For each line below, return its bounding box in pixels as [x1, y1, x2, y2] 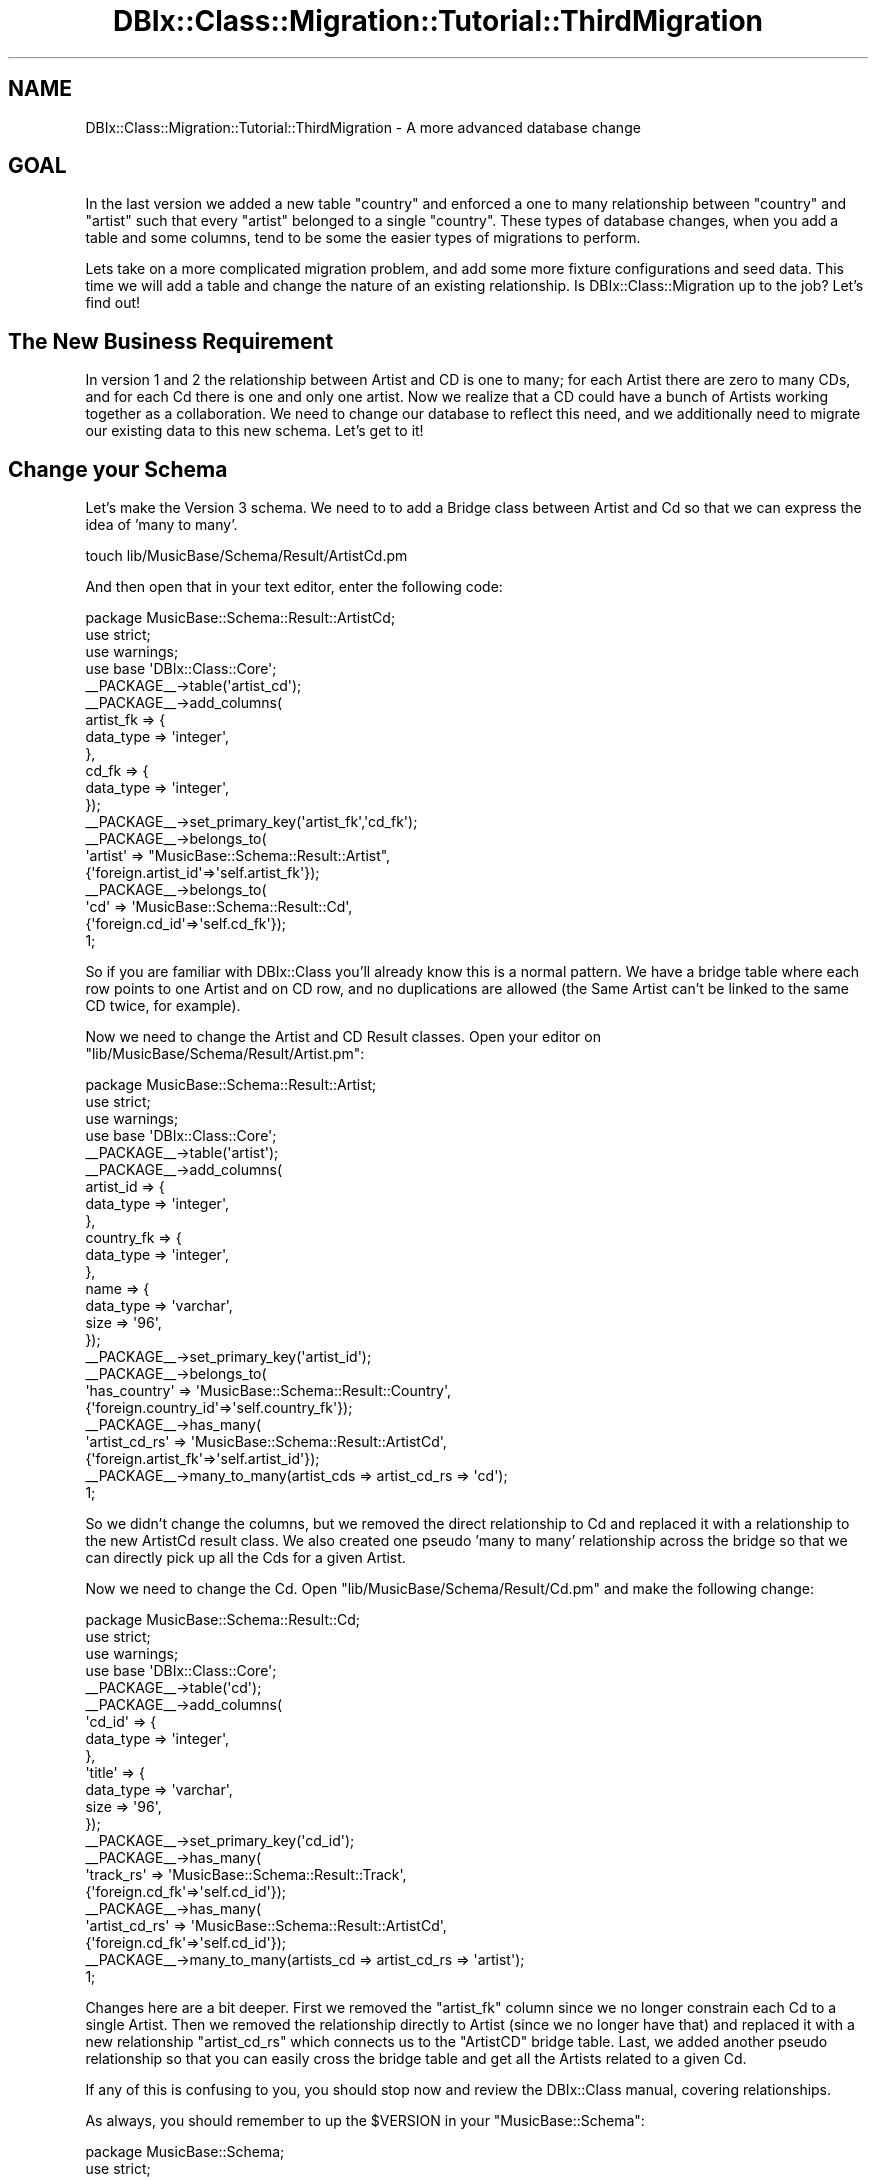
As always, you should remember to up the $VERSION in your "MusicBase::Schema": [85, 2112, 645, 2130]
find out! [85, 294, 141, 312]
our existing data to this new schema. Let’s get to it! [85, 422, 424, 440]
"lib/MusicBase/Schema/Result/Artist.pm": [85, 1045, 365, 1063]
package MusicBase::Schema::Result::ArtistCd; [85, 609, 396, 627]
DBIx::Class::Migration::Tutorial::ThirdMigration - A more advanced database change [85, 118, 641, 136]
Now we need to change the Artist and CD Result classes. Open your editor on [85, 1028, 601, 1046]
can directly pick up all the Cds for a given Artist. [85, 1549, 406, 1567]
